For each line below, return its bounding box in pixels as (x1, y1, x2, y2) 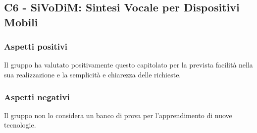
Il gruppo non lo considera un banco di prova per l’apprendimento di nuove (4, 110, 232, 120)
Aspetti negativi (4, 90, 70, 103)
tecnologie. (4, 120, 36, 130)
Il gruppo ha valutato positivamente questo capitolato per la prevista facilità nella (4, 60, 253, 70)
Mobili (4, 14, 38, 29)
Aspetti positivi (4, 40, 68, 53)
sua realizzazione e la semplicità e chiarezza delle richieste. (4, 69, 181, 79)
